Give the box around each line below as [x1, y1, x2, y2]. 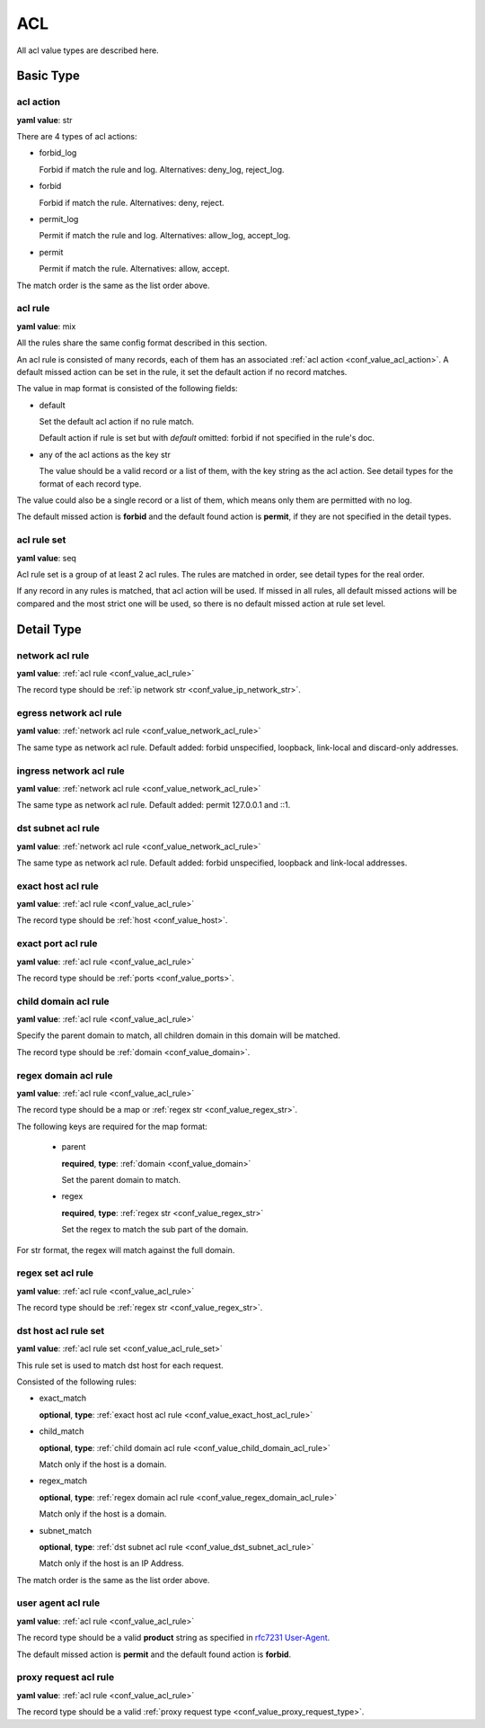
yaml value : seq [16, 552, 76, 563]
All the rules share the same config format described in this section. [16, 337, 268, 348]
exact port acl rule [16, 937, 98, 950]
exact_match [39, 1392, 87, 1403]
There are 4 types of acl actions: [16, 131, 137, 142]
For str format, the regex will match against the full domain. [16, 1244, 235, 1255]
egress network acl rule [16, 707, 122, 720]
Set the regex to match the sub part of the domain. [61, 1224, 249, 1235]
